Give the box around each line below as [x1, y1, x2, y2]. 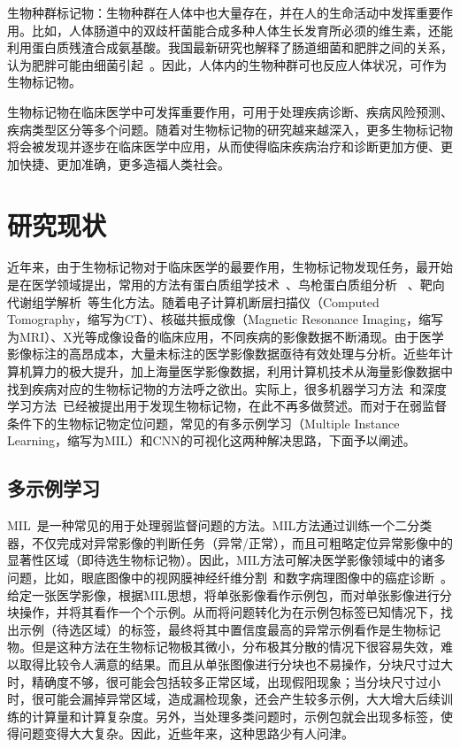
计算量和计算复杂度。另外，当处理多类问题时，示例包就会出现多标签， [31, 706, 441, 725]
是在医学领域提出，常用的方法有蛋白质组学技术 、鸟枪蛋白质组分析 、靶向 [7, 275, 445, 294]
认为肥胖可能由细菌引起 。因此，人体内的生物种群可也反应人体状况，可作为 [7, 55, 447, 73]
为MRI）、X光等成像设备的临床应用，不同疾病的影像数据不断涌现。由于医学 [7, 327, 444, 345]
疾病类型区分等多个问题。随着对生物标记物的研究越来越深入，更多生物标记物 [7, 120, 453, 138]
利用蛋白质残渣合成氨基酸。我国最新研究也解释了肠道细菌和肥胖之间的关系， [7, 38, 453, 57]
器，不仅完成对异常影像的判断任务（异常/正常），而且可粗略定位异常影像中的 [7, 533, 453, 551]
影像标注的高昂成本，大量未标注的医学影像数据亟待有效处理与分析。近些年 [7, 344, 441, 363]
